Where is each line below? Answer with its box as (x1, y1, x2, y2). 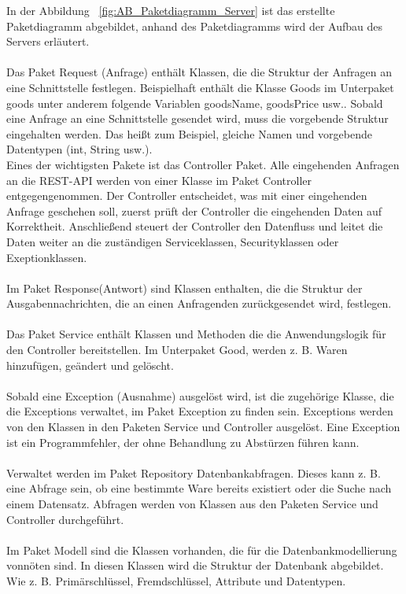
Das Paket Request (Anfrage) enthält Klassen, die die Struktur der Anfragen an (6, 64, 392, 80)
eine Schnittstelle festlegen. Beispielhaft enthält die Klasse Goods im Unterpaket (6, 79, 394, 95)
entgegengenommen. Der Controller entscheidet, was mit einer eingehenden (6, 187, 367, 204)
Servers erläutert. (6, 33, 90, 50)
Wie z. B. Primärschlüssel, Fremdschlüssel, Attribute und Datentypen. (6, 572, 346, 588)
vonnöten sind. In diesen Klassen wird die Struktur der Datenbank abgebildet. (6, 557, 384, 574)
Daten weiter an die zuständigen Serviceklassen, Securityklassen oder (6, 233, 339, 249)
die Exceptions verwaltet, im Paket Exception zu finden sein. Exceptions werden (6, 403, 393, 419)
